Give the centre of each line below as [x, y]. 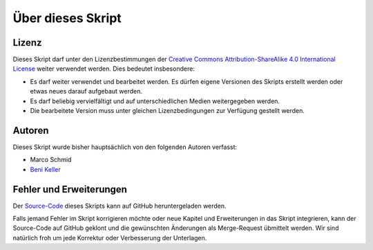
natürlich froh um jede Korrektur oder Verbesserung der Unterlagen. [110, 238]
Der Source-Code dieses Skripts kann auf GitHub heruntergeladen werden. [120, 206]
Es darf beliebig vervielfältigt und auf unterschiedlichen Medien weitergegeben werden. [155, 101]
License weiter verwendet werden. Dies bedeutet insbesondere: [104, 69]
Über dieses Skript [67, 18]
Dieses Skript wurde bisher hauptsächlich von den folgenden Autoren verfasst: [125, 147]
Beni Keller [46, 169]
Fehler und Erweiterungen [70, 189]
